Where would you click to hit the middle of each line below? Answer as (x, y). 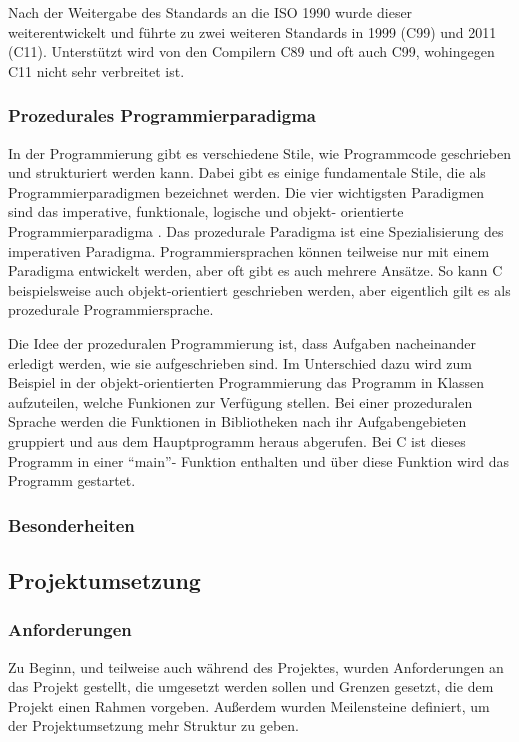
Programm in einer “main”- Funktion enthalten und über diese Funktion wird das (259, 460)
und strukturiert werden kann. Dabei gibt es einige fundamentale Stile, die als (247, 172)
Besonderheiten (71, 524)
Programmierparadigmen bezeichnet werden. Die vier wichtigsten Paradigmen (246, 191)
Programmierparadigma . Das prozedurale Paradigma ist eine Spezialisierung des (256, 230)
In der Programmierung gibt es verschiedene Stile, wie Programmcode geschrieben (259, 152)
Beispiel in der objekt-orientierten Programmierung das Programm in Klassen (246, 382)
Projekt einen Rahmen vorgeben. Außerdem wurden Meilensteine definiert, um (249, 705)
